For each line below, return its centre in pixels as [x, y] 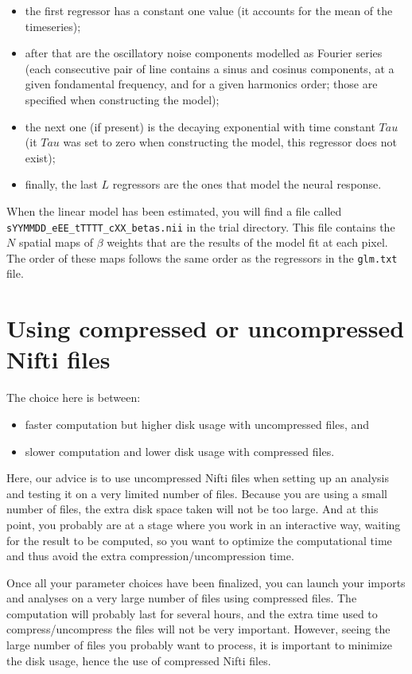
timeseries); [53, 26]
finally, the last [61, 184]
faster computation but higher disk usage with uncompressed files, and [197, 424]
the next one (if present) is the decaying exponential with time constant [200, 126]
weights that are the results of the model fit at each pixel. [247, 242]
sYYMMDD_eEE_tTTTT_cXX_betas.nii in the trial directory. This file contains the [201, 226]
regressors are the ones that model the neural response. [247, 184]
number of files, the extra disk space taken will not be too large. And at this [192, 509]
